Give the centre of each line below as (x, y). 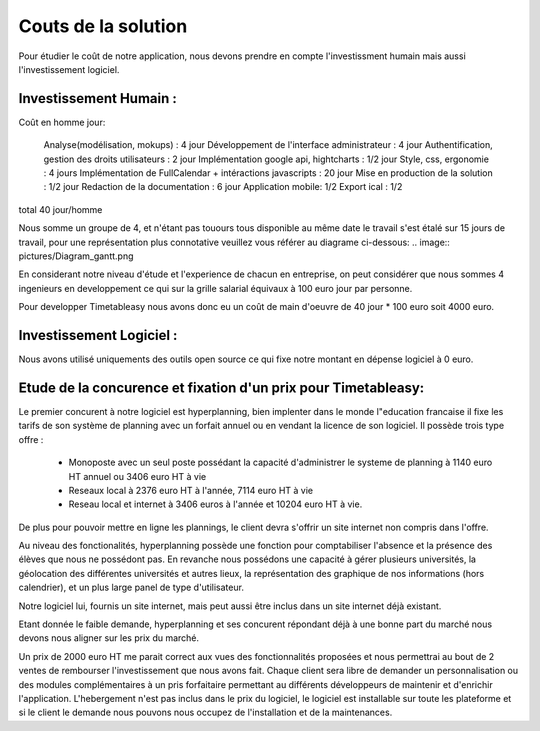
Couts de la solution (103, 26)
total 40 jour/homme (60, 209)
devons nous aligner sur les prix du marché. (109, 638)
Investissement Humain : (97, 98)
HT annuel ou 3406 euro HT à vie (137, 476)
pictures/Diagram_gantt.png (76, 256)
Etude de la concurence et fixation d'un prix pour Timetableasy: (221, 387)
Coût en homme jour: (62, 122)
